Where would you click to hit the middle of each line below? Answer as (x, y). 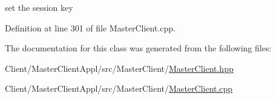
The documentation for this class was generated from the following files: (138, 48)
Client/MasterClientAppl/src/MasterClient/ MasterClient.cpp (119, 88)
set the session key (39, 7)
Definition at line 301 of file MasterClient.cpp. (90, 27)
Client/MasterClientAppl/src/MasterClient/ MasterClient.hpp (119, 68)
